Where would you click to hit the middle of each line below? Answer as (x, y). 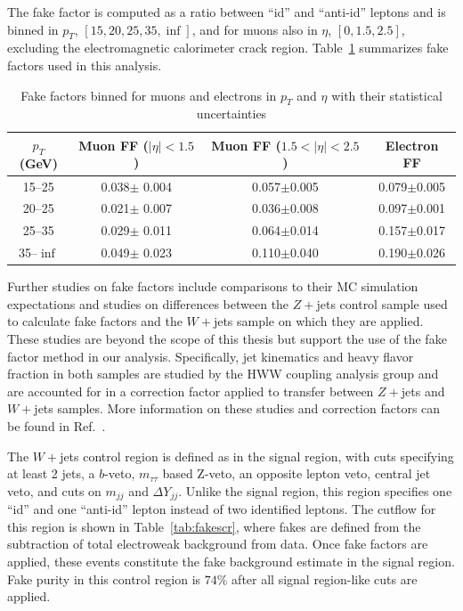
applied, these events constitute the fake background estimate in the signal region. (231, 561)
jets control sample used (382, 303)
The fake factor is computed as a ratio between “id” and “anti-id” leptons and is (227, 12)
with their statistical (387, 95)
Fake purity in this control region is (104, 578)
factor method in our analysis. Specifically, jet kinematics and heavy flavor (211, 356)
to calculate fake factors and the (95, 321)
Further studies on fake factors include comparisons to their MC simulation (213, 286)
